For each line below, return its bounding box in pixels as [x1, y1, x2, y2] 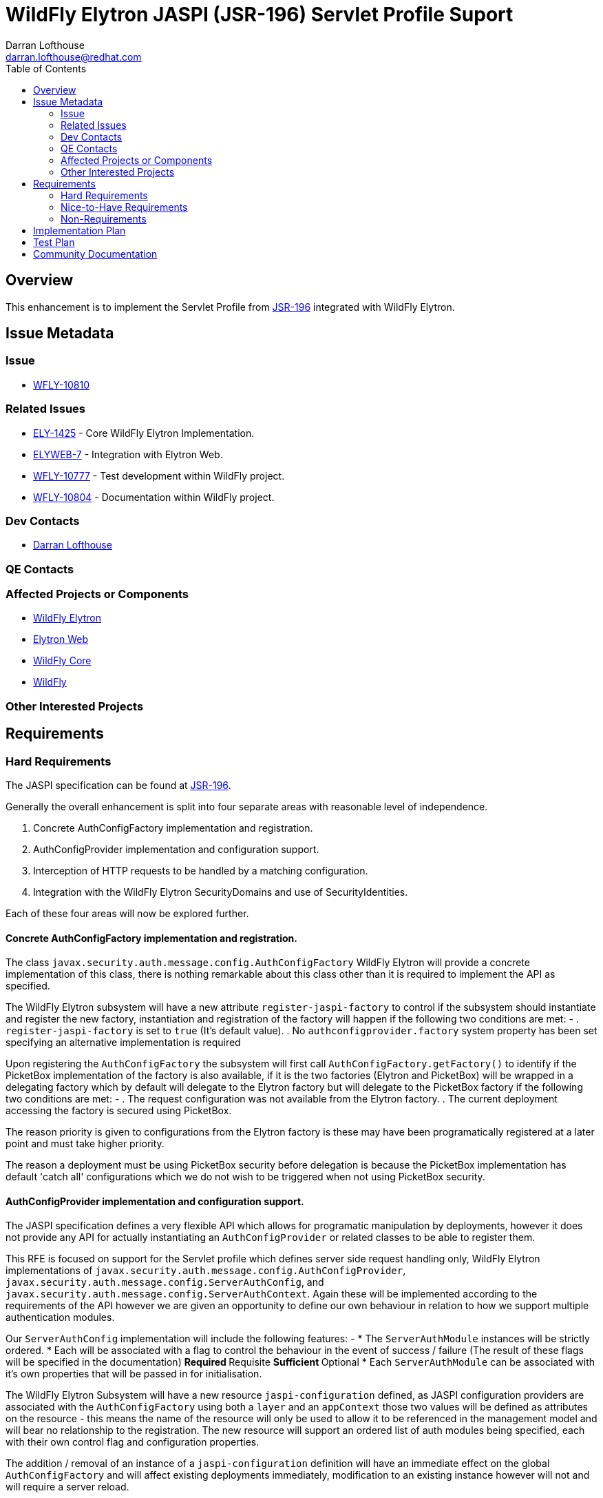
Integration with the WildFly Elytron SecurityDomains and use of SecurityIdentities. [33, 886, 408, 899]
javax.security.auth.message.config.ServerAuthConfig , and [6, 1276, 324, 1289]
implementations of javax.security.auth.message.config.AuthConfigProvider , [6, 1264, 406, 1277]
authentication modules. [6, 1311, 115, 1324]
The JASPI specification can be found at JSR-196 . [6, 779, 231, 792]
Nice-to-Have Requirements [61, 201, 188, 213]
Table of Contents [6, 62, 87, 74]
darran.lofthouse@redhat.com [6, 50, 142, 63]
